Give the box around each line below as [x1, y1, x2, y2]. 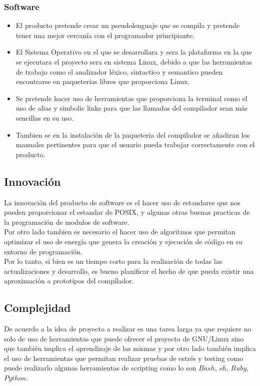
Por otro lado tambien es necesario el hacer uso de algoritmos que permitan [4, 226, 235, 237]
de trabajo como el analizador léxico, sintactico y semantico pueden [15, 66, 223, 77]
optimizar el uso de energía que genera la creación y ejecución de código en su [4, 236, 243, 246]
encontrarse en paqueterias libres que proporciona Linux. [15, 76, 190, 87]
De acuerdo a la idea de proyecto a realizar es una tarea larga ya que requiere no [4, 323, 251, 334]
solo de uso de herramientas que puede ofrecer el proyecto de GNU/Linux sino [4, 333, 244, 343]
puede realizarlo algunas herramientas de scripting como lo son [4, 362, 196, 373]
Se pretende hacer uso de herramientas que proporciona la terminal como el [15, 93, 247, 103]
